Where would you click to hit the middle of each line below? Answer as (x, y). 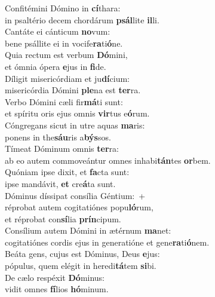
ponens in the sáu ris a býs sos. (58, 137)
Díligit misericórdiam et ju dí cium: (67, 78)
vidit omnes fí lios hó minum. (57, 289)
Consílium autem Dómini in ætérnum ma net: (88, 230)
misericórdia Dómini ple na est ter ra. (73, 90)
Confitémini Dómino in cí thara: (63, 8)
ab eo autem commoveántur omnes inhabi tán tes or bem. (108, 160)
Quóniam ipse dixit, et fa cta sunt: (67, 172)
